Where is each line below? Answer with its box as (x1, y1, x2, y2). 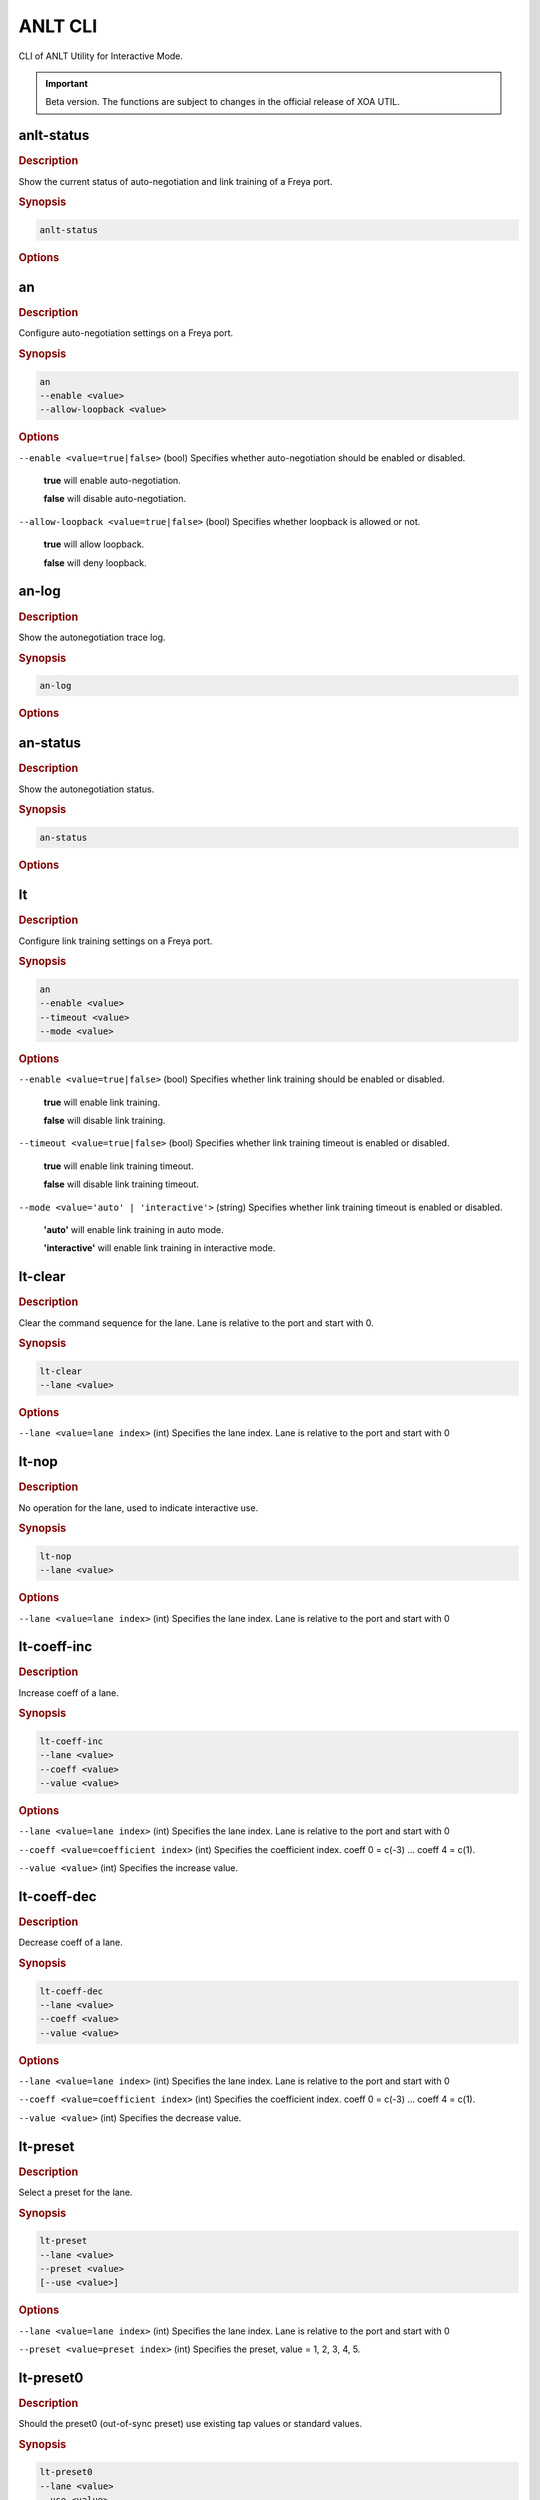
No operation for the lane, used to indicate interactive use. (18, 1501, 259, 1514)
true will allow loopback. (43, 538, 145, 550)
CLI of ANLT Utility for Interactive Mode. (18, 50, 184, 62)
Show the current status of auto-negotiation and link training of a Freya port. (18, 175, 333, 187)
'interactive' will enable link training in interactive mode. (43, 1242, 276, 1254)
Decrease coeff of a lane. (18, 1936, 124, 1949)
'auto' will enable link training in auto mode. (43, 1223, 224, 1235)
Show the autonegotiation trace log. (18, 631, 166, 643)
